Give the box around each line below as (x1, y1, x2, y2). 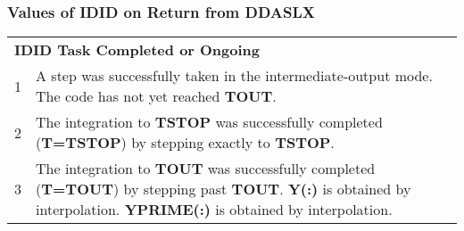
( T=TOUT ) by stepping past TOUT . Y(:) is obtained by (36, 178, 411, 200)
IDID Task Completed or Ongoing (14, 39, 261, 61)
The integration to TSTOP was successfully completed (36, 111, 383, 133)
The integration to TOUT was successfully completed (36, 158, 376, 179)
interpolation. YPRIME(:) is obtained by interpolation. (36, 199, 393, 220)
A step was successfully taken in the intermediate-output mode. (36, 65, 433, 87)
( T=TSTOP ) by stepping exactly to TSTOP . (36, 132, 335, 153)
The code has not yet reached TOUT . (36, 86, 277, 107)
